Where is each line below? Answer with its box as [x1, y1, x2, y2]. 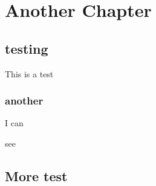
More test [5, 166, 68, 185]
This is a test [5, 67, 54, 80]
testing [5, 39, 48, 57]
